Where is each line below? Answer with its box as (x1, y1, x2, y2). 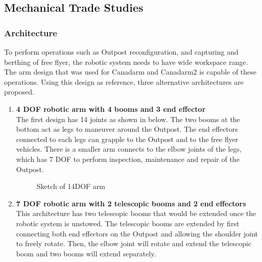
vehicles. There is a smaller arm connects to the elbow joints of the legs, (16, 144, 242, 154)
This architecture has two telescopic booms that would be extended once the (16, 208, 256, 219)
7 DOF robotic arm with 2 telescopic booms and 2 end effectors (16, 198, 246, 208)
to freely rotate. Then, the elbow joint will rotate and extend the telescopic (16, 238, 252, 249)
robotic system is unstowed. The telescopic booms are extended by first (16, 218, 240, 228)
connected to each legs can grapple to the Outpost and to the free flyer (16, 133, 239, 144)
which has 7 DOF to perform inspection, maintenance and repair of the (16, 153, 240, 164)
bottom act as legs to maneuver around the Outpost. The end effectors (16, 124, 238, 134)
